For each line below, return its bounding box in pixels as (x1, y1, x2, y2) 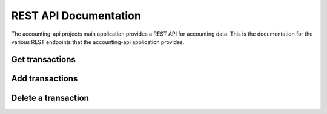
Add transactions (11, 73, 78, 84)
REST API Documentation (11, 9, 142, 22)
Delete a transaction (11, 92, 89, 103)
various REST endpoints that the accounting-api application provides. (11, 38, 185, 45)
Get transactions (11, 54, 76, 65)
